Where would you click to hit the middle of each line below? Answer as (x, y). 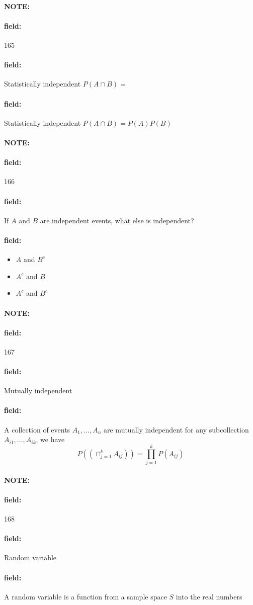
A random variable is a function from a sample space (86, 596)
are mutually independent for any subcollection (176, 429)
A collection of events (37, 429)
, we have (50, 439)
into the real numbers (209, 596)
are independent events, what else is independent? (117, 220)
